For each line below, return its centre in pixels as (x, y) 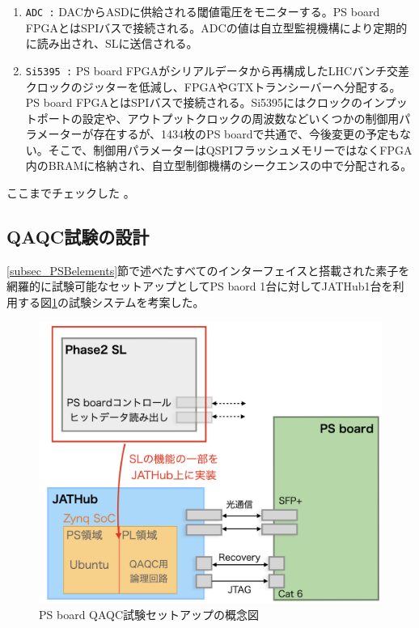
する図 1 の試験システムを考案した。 (111, 302)
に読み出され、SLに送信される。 (112, 43)
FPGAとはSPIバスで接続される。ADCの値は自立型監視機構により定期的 (216, 27)
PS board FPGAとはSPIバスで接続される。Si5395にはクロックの (194, 102)
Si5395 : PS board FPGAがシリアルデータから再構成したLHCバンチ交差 (217, 70)
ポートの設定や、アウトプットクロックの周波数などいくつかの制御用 (218, 118)
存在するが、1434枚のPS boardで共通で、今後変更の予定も (246, 134)
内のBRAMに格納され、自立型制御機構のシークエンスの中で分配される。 (219, 165)
